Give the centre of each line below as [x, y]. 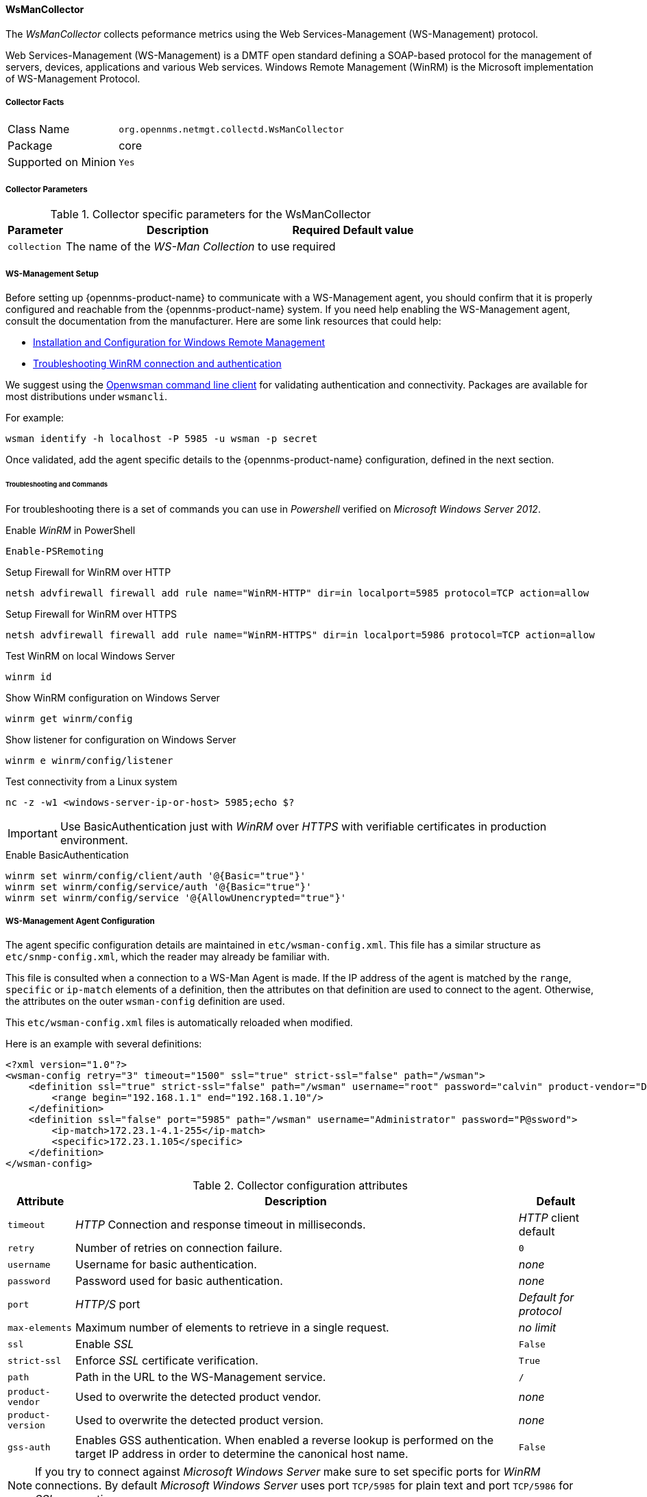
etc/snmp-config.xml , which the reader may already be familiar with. [168, 957]
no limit [537, 1328]
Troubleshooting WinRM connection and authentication [157, 363]
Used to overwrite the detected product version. [199, 1420]
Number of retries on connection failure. [179, 1248]
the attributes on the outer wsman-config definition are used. [145, 1001]
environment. [94, 840]
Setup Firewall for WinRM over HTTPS [91, 614]
